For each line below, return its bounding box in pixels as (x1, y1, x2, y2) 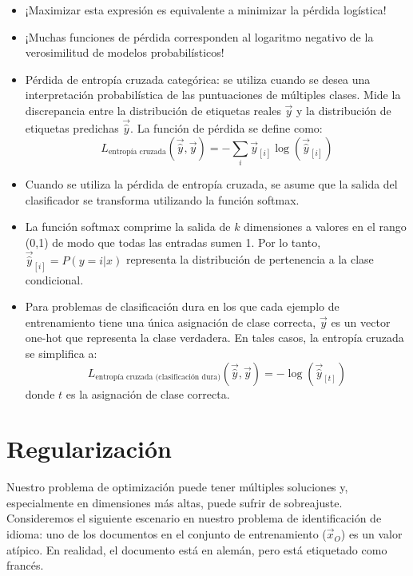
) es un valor (340, 526, 403, 542)
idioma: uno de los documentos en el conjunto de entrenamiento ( (6, 526, 327, 542)
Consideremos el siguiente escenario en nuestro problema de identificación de (6, 510, 382, 526)
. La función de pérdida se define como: (130, 120, 323, 136)
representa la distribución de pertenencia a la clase (125, 251, 374, 268)
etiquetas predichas (25, 120, 119, 136)
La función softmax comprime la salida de (25, 218, 231, 235)
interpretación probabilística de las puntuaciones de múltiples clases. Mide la (25, 86, 401, 103)
